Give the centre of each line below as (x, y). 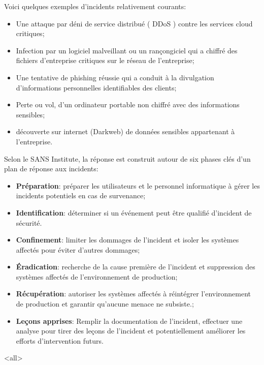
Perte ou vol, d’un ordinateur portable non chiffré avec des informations (128, 104)
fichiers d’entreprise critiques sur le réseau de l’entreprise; (105, 60)
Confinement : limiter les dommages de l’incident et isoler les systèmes (127, 240)
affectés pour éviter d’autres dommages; (78, 249)
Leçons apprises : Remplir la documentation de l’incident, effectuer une (129, 321)
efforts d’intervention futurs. (60, 340)
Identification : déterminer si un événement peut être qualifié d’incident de (134, 212)
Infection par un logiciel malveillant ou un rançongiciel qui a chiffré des (127, 50)
